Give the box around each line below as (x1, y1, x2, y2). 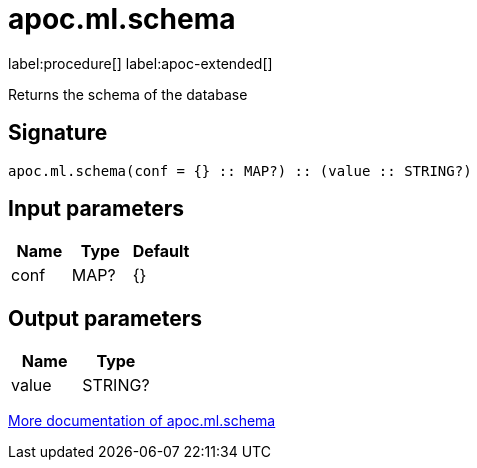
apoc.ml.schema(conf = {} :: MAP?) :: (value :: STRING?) (8, 162, 472, 179)
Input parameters (8, 196, 185, 222)
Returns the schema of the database (8, 85, 248, 103)
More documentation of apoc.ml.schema (8, 412, 276, 430)
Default (132, 241, 190, 262)
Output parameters (8, 305, 202, 331)
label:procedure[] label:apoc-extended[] (8, 54, 273, 72)
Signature (8, 120, 108, 146)
